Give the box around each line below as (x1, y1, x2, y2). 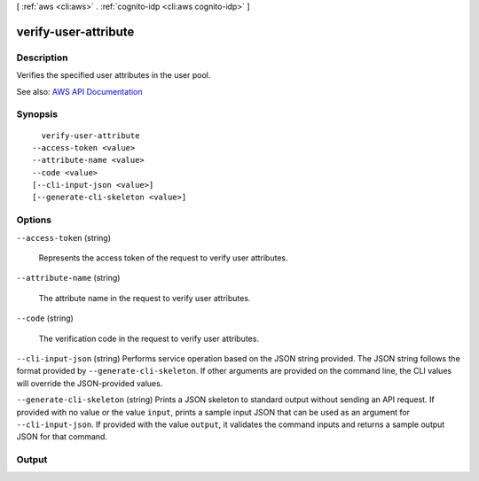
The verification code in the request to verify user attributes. (38, 333, 259, 344)
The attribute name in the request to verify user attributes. (38, 292, 251, 303)
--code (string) (16, 313, 75, 323)
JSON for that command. (16, 431, 108, 442)
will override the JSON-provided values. (16, 377, 163, 389)
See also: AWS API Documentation (16, 86, 143, 97)
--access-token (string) (16, 232, 111, 243)
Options (16, 213, 52, 226)
